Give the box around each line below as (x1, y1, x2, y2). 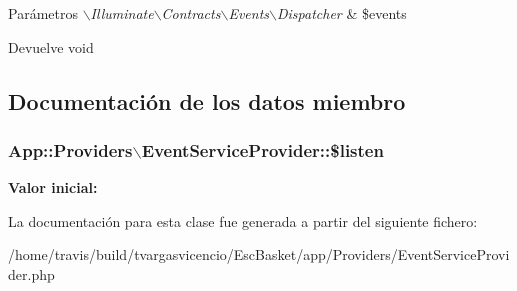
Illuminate (90, 3, 154, 23)
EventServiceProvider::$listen (141, 137, 384, 162)
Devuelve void (8, 36, 94, 57)
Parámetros (8, 3, 78, 23)
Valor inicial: (8, 177, 98, 198)
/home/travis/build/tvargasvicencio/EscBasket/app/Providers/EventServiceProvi (8, 244, 510, 265)
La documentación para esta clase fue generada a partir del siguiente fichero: (8, 210, 478, 231)
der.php (8, 263, 55, 284)
